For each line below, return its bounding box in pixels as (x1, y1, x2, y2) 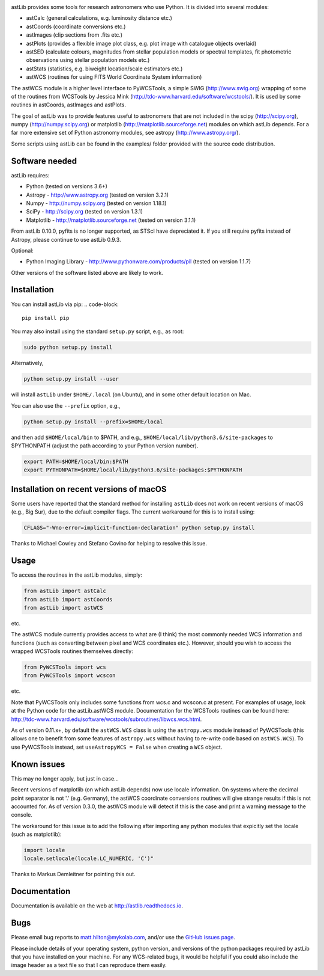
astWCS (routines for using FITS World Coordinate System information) (26, 73, 202, 81)
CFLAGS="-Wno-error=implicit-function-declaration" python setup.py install (23, 524, 255, 532)
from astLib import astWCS (23, 604, 103, 611)
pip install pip (22, 315, 70, 321)
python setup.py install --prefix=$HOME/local (23, 418, 163, 425)
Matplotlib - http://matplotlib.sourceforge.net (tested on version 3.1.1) (26, 216, 196, 224)
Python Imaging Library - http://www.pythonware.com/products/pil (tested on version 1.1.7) (26, 258, 251, 265)
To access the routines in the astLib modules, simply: (11, 571, 143, 579)
